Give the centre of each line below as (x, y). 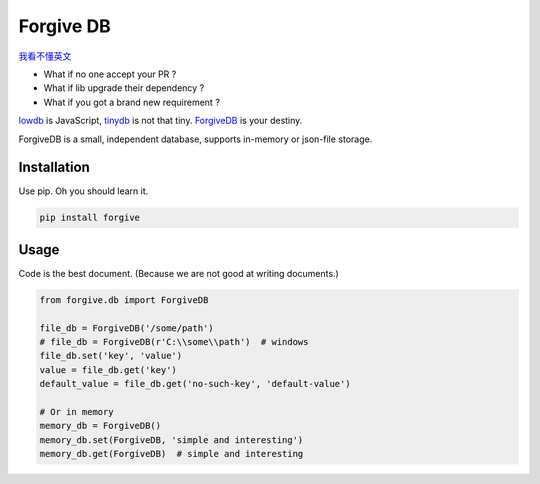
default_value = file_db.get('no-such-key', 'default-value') (195, 384)
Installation (54, 167)
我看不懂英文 (45, 56)
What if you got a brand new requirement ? (131, 102)
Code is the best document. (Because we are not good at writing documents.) (178, 273)
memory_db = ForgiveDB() (100, 426)
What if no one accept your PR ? (110, 74)
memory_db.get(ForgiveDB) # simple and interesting (171, 454)
